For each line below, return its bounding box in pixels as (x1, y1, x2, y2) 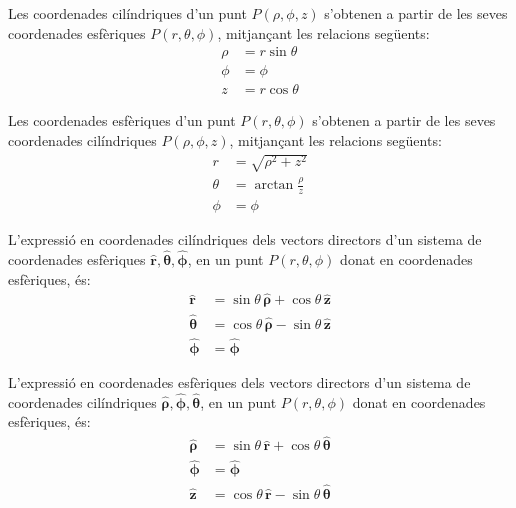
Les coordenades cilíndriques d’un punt (8, 3, 247, 23)
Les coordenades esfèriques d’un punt (8, 110, 236, 131)
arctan (254, 178, 294, 193)
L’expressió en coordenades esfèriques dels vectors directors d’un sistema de (8, 372, 471, 392)
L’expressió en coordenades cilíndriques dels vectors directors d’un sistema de (8, 229, 482, 250)
